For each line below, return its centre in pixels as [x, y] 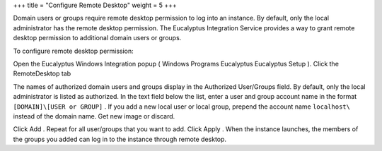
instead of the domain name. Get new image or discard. [94, 116]
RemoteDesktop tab [42, 73]
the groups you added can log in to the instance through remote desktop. [120, 139]
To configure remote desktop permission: [73, 51]
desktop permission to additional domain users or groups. [97, 38]
